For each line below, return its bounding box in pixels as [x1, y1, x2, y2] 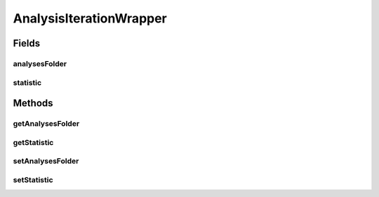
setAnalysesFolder [13, 156, 79, 166]
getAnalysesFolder [13, 119, 80, 129]
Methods [13, 97, 53, 109]
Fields [13, 37, 41, 49]
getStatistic [13, 137, 54, 147]
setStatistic [13, 174, 53, 184]
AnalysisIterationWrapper [13, 11, 168, 26]
